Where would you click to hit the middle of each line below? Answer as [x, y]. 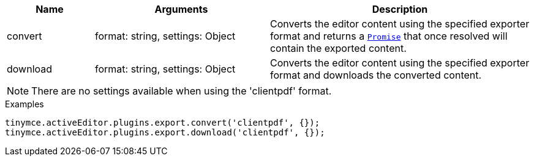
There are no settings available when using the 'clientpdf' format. [182, 91]
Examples [24, 104]
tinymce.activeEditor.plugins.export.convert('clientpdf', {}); [163, 123]
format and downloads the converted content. [376, 75]
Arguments [181, 9]
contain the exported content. [338, 48]
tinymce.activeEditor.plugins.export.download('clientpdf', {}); [165, 132]
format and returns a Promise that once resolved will [389, 36]
